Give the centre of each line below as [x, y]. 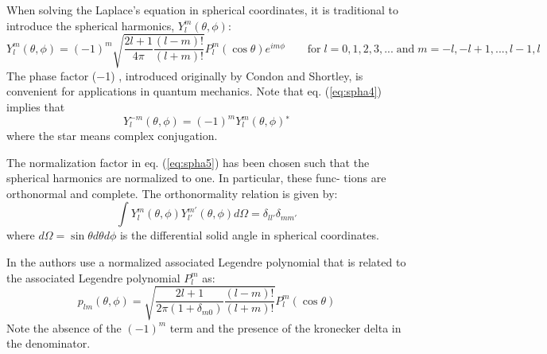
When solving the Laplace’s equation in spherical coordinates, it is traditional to [203, 10]
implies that [36, 106]
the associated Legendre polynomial [93, 277]
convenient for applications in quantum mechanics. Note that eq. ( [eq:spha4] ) [194, 91]
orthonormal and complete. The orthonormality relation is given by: [172, 193]
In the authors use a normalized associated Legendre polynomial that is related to [206, 261]
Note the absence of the [64, 327]
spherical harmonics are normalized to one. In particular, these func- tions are [196, 178]
